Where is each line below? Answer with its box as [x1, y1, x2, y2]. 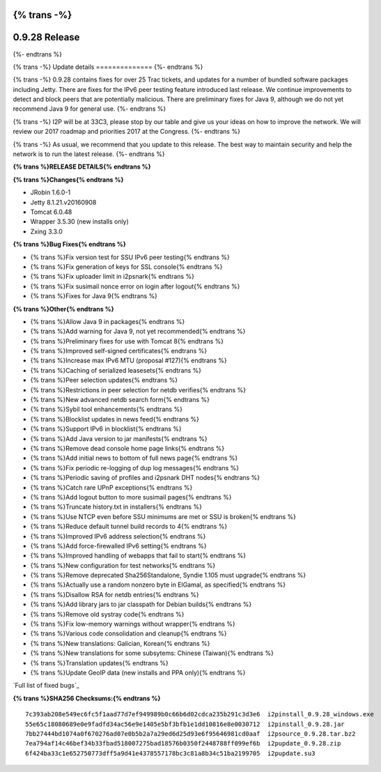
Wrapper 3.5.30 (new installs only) [30, 217, 129, 226]
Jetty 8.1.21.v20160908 [30, 198, 97, 206]
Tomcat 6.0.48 [30, 208, 72, 216]
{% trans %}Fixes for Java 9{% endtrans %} [30, 292, 158, 300]
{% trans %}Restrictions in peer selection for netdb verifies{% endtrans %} [30, 385, 247, 394]
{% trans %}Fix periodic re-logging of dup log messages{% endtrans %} [30, 463, 240, 472]
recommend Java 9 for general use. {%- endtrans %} [13, 105, 166, 113]
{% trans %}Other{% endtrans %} [13, 304, 114, 313]
